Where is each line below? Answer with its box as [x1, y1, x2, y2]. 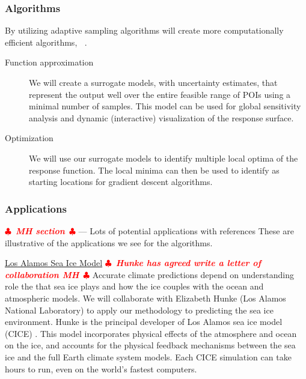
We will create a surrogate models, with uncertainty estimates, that [29, 76, 278, 88]
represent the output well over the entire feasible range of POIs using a [29, 88, 291, 100]
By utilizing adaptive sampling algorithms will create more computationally [5, 24, 284, 37]
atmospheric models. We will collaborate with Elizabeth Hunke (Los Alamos [5, 291, 286, 304]
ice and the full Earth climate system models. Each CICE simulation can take [5, 350, 292, 363]
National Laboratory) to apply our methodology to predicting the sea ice [5, 303, 274, 316]
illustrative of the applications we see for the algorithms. [5, 236, 213, 249]
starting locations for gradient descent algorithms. [29, 175, 213, 188]
